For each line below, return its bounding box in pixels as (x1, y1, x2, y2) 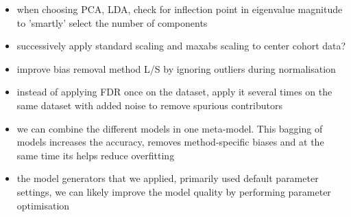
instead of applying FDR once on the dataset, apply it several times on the (16, 84, 332, 99)
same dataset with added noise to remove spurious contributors (16, 98, 282, 112)
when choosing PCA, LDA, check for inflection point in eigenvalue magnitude (16, 2, 343, 16)
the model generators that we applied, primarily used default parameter (16, 171, 319, 185)
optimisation (16, 198, 70, 212)
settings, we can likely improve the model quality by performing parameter (16, 184, 331, 198)
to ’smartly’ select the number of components (16, 15, 208, 30)
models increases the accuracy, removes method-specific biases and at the (16, 135, 324, 149)
